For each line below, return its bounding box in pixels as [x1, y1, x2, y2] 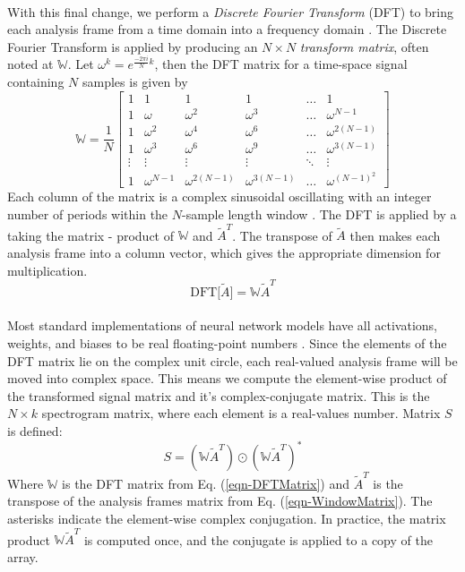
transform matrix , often [299, 37, 429, 55]
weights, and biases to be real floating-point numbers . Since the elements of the [7, 334, 447, 353]
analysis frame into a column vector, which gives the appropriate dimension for [7, 243, 441, 261]
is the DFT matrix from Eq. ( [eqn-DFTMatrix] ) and [62, 474, 349, 492]
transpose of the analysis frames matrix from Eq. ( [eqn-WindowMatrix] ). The [7, 491, 433, 510]
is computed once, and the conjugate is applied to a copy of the [83, 530, 433, 549]
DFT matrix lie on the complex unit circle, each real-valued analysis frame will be [7, 351, 458, 370]
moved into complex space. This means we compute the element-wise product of [7, 369, 447, 388]
